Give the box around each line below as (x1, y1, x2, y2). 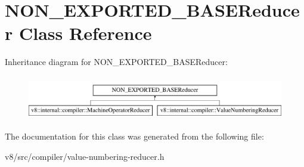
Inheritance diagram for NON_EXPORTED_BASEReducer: (5, 55, 228, 68)
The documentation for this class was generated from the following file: (5, 130, 264, 143)
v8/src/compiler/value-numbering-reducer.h (5, 150, 165, 163)
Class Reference (18, 21, 152, 45)
